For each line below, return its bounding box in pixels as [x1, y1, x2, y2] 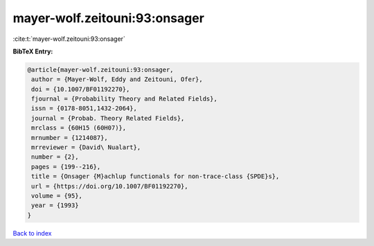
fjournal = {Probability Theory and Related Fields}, [31, 95, 217, 103]
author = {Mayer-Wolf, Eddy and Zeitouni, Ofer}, [31, 76, 204, 83]
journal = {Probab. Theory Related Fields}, [31, 114, 185, 122]
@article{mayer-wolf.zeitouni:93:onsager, [27, 66, 174, 73]
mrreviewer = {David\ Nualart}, [31, 143, 141, 152]
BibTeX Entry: [12, 47, 53, 55]
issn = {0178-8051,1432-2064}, [31, 105, 138, 112]
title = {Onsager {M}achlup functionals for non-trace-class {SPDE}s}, [31, 173, 280, 180]
